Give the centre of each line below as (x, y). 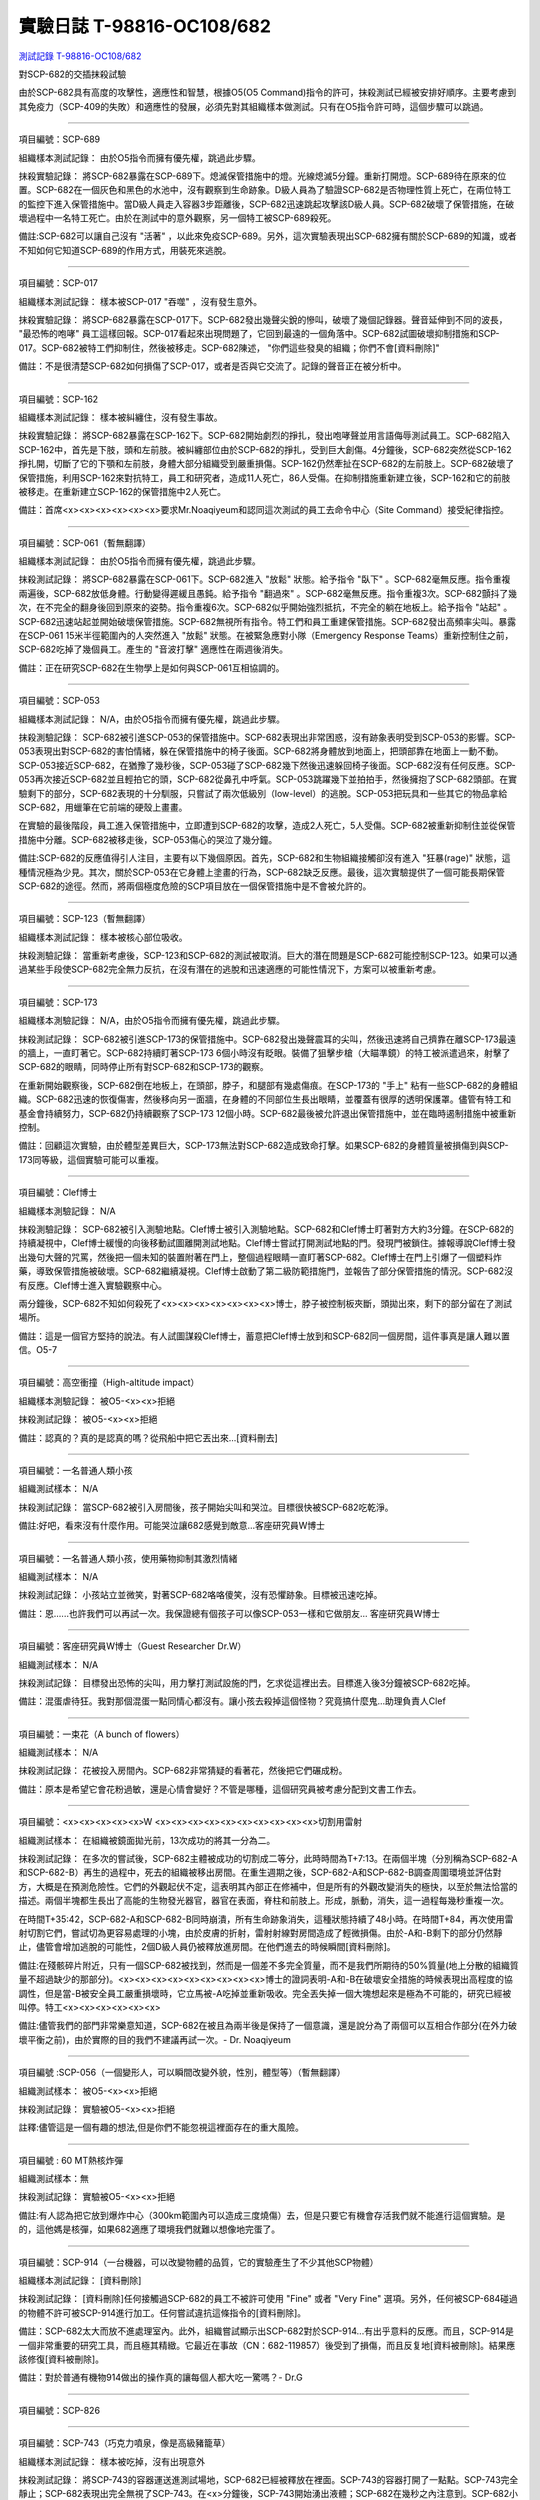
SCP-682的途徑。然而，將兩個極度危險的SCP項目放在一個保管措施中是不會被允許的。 (195, 886)
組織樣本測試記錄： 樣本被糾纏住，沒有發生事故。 (120, 417)
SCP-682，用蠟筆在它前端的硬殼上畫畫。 (103, 807)
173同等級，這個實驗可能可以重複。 (91, 1159)
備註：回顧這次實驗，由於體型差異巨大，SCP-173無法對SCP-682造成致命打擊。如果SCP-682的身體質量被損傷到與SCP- (263, 1146)
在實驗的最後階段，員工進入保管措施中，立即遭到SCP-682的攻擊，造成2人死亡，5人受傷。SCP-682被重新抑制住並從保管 (267, 826)
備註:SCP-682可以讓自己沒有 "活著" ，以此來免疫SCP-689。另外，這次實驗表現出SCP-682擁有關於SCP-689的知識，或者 (267, 236)
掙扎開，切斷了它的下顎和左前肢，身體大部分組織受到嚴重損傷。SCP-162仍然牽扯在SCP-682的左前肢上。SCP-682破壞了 (266, 464)
